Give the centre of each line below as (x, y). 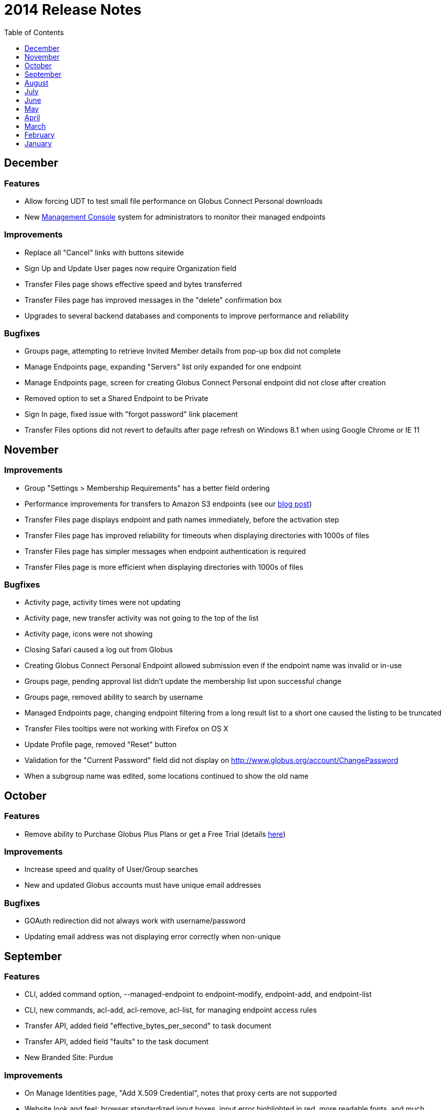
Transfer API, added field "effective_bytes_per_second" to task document (148, 1026)
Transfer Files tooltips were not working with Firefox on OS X (126, 729)
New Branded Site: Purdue (69, 1058)
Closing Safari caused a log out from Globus (99, 650)
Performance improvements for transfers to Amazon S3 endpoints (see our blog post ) (168, 504)
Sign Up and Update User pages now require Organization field (130, 268)
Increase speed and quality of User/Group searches (111, 869)
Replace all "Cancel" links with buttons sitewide (104, 252)
